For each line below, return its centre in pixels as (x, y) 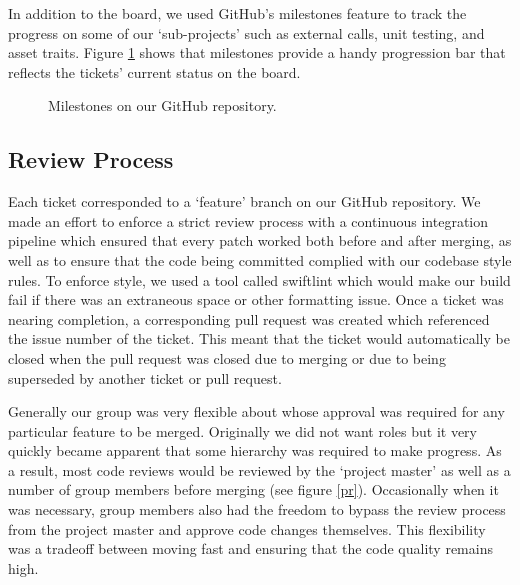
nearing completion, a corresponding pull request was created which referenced (249, 318)
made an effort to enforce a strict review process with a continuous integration (248, 220)
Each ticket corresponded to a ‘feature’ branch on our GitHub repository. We (244, 201)
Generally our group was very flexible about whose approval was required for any (256, 411)
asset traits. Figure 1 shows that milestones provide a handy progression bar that (257, 52)
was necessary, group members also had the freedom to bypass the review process (257, 509)
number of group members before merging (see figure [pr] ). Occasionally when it (253, 489)
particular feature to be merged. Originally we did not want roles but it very (242, 430)
